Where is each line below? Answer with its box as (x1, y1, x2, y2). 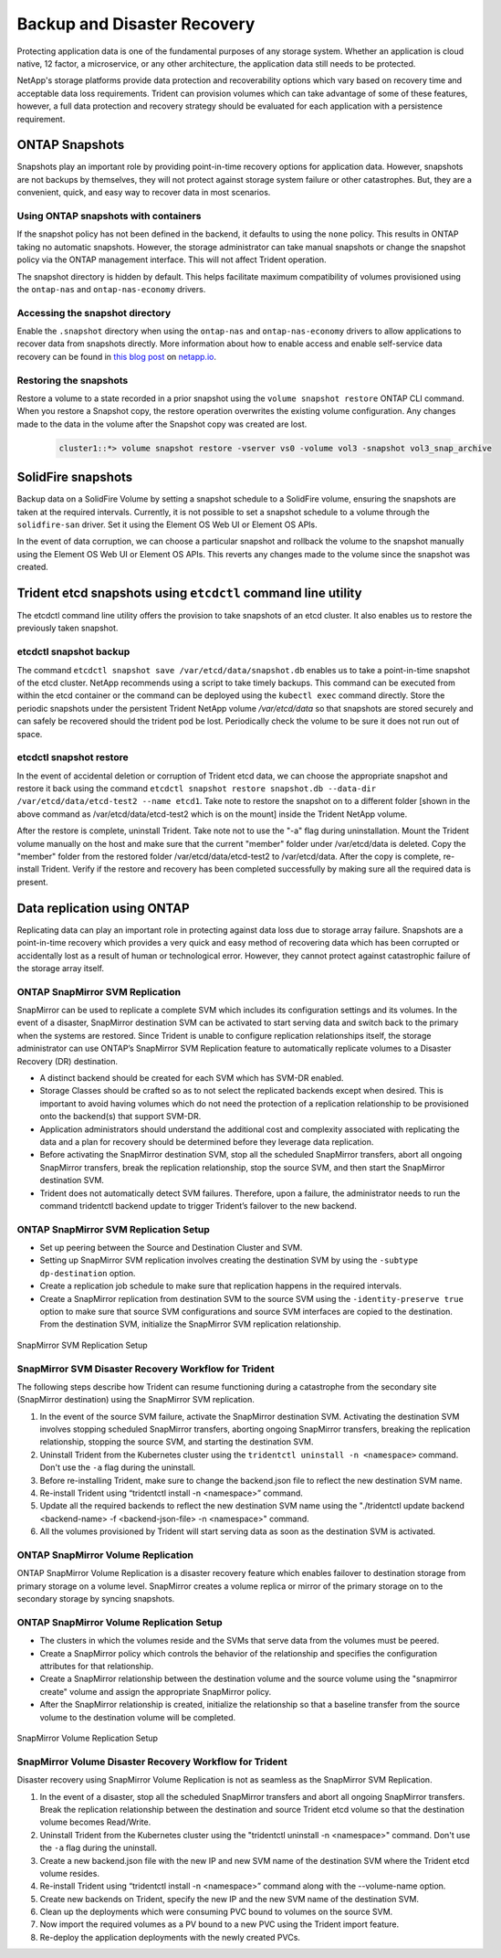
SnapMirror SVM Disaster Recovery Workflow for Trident (16, 1362, 276, 1375)
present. (16, 876, 49, 887)
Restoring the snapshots (16, 374, 129, 386)
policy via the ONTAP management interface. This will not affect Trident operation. (16, 254, 328, 265)
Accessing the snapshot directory (16, 306, 172, 319)
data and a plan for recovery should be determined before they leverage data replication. (39, 1136, 374, 1147)
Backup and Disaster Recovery (16, 14, 256, 34)
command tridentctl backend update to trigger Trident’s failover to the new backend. (39, 1200, 358, 1211)
